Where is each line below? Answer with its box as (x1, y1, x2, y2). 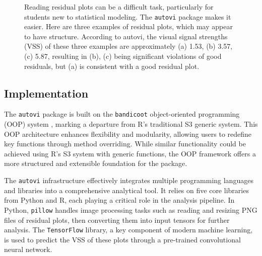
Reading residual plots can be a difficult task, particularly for (24, 2, 214, 12)
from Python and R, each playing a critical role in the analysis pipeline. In (4, 195, 235, 205)
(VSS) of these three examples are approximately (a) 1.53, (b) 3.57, (24, 41, 233, 51)
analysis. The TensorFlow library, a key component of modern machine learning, (4, 224, 253, 235)
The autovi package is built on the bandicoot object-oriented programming (4, 109, 240, 119)
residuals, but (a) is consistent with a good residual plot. (24, 60, 200, 71)
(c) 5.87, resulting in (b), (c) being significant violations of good (24, 51, 222, 61)
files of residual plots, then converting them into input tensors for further (4, 214, 230, 225)
